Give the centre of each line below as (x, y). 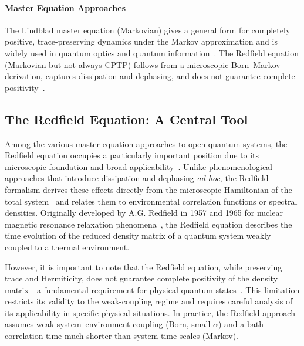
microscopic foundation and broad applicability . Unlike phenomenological (139, 166)
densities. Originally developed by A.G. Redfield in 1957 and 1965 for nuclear (144, 213)
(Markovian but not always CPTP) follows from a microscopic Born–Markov (143, 64)
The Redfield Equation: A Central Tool (126, 119)
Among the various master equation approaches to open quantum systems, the (146, 143)
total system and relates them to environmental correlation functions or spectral (151, 201)
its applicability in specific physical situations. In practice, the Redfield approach (150, 312)
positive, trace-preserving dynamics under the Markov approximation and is (141, 41)
